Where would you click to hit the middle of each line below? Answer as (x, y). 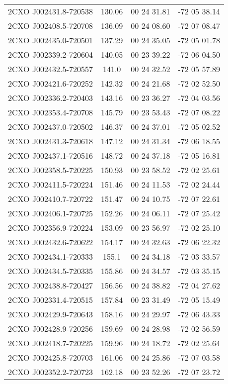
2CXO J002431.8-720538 (50, 11)
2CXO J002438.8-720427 (50, 285)
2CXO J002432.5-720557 (50, 69)
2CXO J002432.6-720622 (50, 242)
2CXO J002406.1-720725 (50, 213)
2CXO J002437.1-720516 (50, 155)
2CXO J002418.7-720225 (50, 343)
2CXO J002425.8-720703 (50, 357)
